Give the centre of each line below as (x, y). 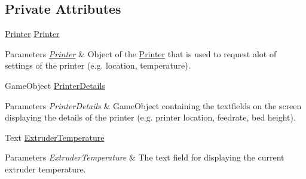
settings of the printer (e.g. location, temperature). (98, 65)
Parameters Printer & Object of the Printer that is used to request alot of (141, 53)
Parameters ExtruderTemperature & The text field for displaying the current (145, 157)
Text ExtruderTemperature (55, 137)
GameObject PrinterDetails (55, 85)
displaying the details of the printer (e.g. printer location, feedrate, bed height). (150, 117)
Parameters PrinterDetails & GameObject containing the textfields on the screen (153, 105)
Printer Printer (32, 34)
